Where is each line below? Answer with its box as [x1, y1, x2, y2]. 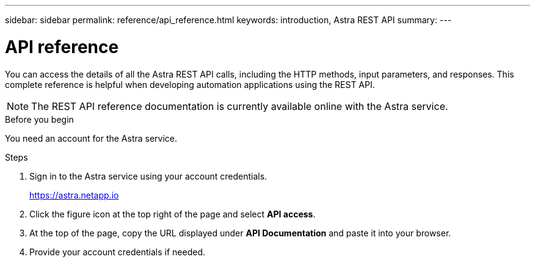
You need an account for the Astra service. [5, 133, 178, 144]
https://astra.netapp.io [29, 189, 119, 200]
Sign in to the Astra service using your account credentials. [29, 170, 267, 181]
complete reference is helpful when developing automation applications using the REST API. [5, 79, 375, 90]
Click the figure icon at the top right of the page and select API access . [29, 208, 316, 219]
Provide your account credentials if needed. [29, 246, 206, 257]
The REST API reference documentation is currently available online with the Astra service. [31, 100, 448, 112]
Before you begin [5, 114, 74, 125]
